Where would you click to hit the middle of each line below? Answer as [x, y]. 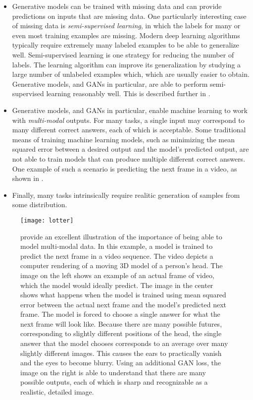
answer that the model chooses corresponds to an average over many [124, 343]
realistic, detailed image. [57, 392]
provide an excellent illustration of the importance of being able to [121, 236]
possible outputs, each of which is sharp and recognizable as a [114, 382]
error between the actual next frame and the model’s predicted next [123, 304]
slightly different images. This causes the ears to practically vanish [121, 353]
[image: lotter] [47, 220]
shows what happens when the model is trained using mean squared [123, 295]
